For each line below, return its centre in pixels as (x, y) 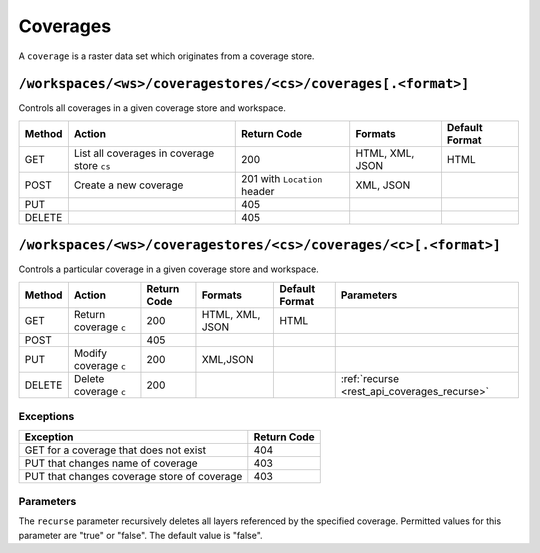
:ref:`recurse (370, 378)
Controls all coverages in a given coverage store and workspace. (152, 108)
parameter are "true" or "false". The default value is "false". (141, 535)
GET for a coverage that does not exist (115, 450)
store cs (92, 165)
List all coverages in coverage (144, 153)
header (258, 191)
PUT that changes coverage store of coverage (133, 476)
